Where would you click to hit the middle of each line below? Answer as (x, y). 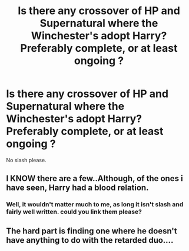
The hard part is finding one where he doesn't (92, 231)
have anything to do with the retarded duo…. (90, 240)
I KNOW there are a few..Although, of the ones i (95, 178)
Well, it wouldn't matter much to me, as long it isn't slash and (95, 205)
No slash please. (26, 160)
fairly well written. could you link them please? (74, 212)
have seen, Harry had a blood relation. (77, 188)
